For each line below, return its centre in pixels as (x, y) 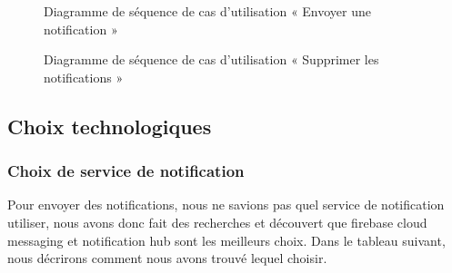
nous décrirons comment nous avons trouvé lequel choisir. (167, 258)
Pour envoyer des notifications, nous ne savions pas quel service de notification (226, 205)
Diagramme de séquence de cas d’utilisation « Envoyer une (208, 11)
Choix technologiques (110, 126)
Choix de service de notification (126, 171)
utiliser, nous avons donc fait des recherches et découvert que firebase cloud (217, 222)
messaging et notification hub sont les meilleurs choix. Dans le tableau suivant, (226, 240)
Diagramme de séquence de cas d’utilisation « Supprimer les (211, 59)
